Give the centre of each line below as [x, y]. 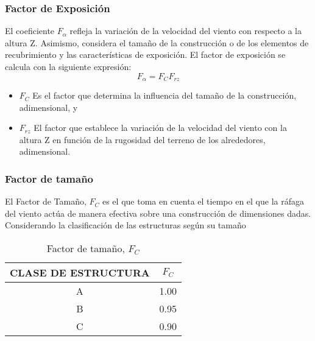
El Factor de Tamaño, [46, 201]
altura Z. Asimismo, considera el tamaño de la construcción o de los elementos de [157, 42]
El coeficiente [30, 31]
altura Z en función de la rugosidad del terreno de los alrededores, [142, 139]
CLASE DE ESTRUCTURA [80, 273]
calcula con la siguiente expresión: [68, 66]
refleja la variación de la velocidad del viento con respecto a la [186, 31]
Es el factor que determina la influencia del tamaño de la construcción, [165, 95]
